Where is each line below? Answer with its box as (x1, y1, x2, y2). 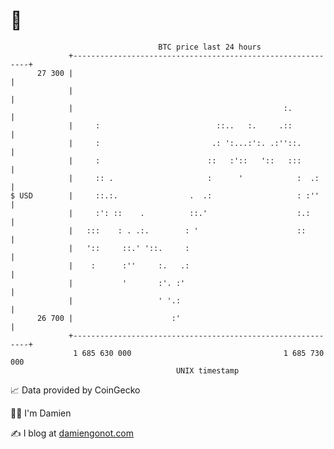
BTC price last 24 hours (158, 42, 262, 52)
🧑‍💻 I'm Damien (10, 407, 72, 419)
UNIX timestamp (175, 365, 240, 376)
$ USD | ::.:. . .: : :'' (10, 190, 320, 201)
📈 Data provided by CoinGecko (10, 384, 141, 396)
